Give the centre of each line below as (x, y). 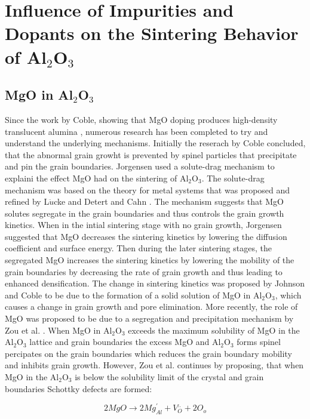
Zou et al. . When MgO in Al (59, 330)
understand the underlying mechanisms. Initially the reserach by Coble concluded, (155, 143)
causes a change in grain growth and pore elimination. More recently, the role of (151, 306)
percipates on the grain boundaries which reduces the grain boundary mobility (148, 353)
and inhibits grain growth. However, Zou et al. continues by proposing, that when (154, 365)
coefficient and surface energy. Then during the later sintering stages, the (138, 248)
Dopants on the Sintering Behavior (152, 33)
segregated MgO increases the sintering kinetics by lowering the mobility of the (150, 260)
